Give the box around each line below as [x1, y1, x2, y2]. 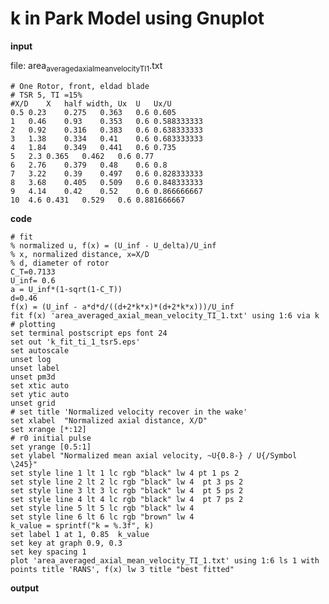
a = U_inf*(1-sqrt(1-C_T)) [10, 284, 123, 294]
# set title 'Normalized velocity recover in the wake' [10, 407, 248, 417]
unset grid [10, 398, 56, 408]
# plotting [10, 319, 56, 329]
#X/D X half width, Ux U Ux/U [10, 98, 172, 109]
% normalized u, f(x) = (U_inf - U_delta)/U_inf [10, 240, 217, 251]
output [10, 582, 40, 594]
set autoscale [10, 345, 70, 356]
